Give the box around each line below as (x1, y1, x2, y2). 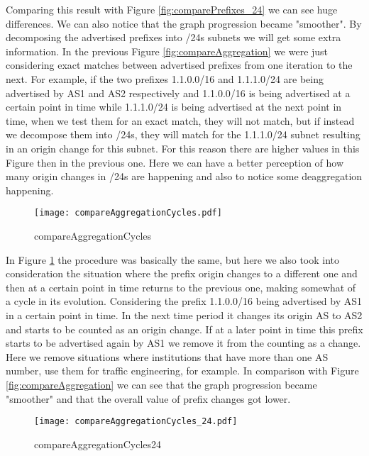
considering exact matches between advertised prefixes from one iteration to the (6, 57, 353, 72)
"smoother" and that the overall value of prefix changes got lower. (6, 391, 291, 406)
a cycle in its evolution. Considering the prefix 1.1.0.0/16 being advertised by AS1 (6, 294, 363, 308)
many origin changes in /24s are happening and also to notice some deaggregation (6, 169, 363, 184)
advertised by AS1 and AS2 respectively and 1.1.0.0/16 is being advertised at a (6, 85, 351, 100)
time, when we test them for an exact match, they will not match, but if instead (6, 113, 355, 128)
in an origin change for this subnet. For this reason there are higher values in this (6, 140, 360, 155)
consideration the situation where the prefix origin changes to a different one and (6, 266, 358, 281)
